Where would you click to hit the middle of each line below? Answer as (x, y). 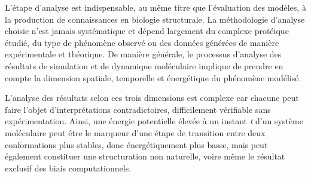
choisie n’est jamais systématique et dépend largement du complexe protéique (147, 31)
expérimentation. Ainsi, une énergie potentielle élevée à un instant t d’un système (154, 121)
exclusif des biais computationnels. (68, 168)
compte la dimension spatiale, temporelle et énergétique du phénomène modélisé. (153, 77)
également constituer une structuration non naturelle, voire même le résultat (145, 156)
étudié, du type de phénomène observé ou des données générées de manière (142, 42)
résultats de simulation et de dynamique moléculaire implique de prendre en (144, 65)
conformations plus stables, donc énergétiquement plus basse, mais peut (136, 144)
